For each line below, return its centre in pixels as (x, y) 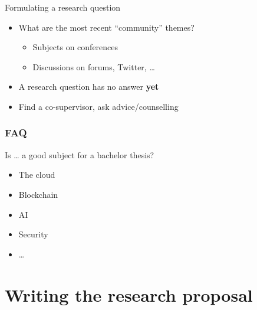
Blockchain (38, 194)
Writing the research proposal (129, 294)
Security (33, 234)
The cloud (37, 174)
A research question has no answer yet (89, 87)
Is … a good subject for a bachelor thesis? (80, 154)
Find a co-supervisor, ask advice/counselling (98, 106)
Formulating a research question (63, 7)
